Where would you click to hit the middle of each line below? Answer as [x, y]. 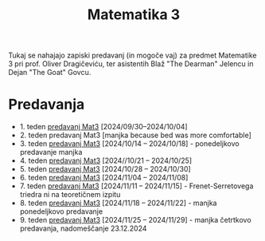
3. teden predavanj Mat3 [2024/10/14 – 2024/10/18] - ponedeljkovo [130, 144]
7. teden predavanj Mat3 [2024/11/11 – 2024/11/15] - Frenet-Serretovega [136, 186]
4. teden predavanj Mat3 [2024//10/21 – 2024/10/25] [106, 160]
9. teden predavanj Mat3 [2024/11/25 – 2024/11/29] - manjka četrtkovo [136, 220]
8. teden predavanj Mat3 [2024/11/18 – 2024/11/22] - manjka [118, 203]
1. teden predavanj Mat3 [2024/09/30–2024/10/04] [104, 127]
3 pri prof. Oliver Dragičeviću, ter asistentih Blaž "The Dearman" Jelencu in [131, 64]
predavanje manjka [51, 152]
